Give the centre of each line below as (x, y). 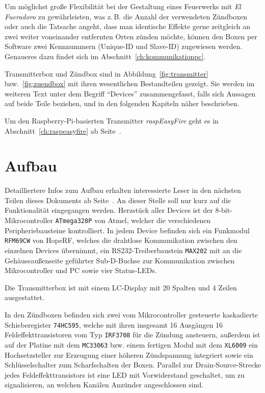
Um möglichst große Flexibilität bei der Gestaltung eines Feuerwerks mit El (123, 6)
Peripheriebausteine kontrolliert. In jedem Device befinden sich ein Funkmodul (127, 230)
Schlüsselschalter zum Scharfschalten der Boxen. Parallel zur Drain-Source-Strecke (133, 365)
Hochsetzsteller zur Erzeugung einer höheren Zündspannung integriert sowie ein (129, 354)
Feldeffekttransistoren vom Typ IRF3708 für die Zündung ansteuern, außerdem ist (132, 335)
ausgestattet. (24, 297)
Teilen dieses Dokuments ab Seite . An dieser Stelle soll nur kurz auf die (118, 200)
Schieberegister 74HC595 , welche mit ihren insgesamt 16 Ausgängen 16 (114, 324)
